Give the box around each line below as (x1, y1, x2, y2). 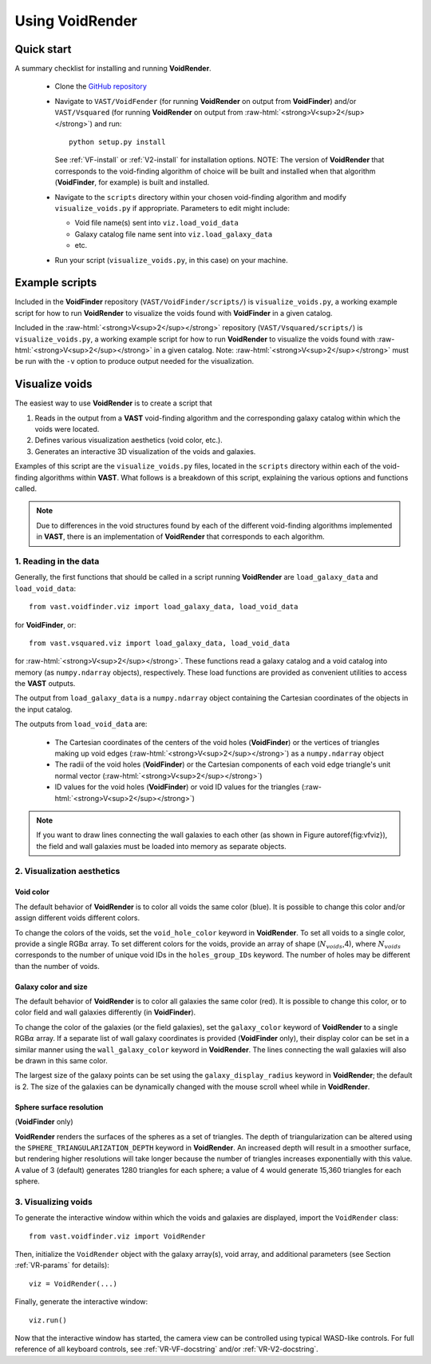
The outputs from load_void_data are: (14, 720, 148, 729)
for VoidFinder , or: (14, 620, 77, 629)
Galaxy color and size (14, 982, 88, 991)
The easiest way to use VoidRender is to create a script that (14, 398, 213, 408)
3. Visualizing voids (14, 1196, 93, 1207)
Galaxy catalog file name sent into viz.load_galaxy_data (74, 229, 273, 239)
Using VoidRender (14, 12, 138, 30)
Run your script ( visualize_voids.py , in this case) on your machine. (54, 255, 288, 265)
